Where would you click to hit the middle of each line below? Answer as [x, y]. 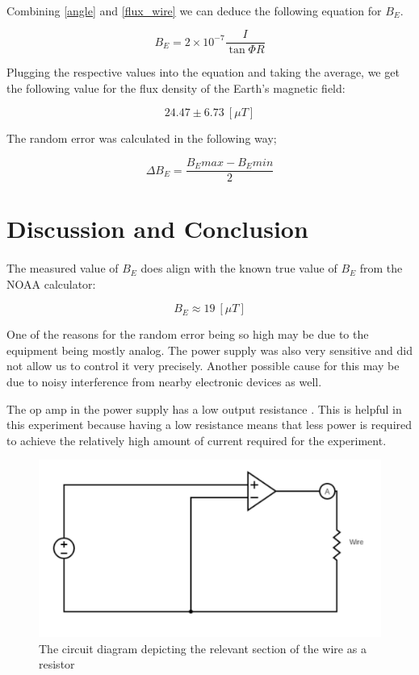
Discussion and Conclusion [157, 229]
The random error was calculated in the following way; [142, 138]
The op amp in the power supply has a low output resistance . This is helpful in [204, 408]
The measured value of [63, 268]
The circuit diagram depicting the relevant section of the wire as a [203, 648]
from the [381, 268]
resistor [57, 664]
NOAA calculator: [51, 283]
